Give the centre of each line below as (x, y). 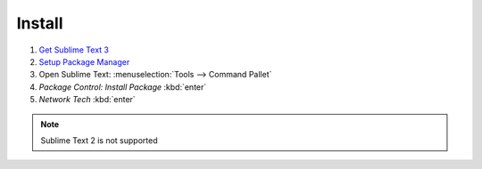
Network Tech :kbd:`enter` (87, 100)
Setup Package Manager (84, 61)
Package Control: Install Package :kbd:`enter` (123, 87)
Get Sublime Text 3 (74, 50)
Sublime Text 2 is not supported (99, 140)
